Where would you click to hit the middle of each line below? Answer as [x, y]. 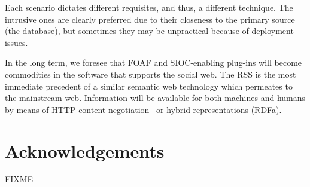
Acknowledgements [85, 150]
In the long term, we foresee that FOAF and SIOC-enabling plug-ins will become [154, 62]
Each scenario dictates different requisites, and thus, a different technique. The [149, 7]
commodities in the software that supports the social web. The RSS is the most [151, 74]
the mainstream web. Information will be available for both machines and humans [155, 98]
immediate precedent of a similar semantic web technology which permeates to [149, 86]
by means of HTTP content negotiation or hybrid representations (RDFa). [143, 109]
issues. [16, 42]
